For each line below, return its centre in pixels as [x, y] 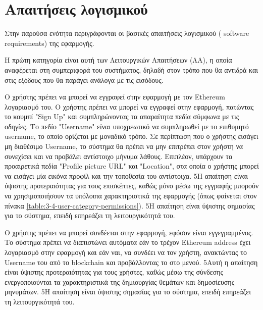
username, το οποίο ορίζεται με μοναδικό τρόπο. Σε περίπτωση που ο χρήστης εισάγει [131, 136]
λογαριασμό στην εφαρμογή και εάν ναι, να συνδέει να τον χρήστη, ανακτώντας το [126, 252]
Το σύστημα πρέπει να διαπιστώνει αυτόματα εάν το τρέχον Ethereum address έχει [128, 242]
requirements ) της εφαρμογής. [49, 43]
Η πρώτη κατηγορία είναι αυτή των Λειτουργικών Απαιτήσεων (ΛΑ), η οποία [118, 60]
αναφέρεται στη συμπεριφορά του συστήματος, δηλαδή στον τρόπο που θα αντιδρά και [131, 69]
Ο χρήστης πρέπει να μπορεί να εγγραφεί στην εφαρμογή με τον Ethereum [115, 97]
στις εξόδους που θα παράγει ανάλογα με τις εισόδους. [84, 80]
